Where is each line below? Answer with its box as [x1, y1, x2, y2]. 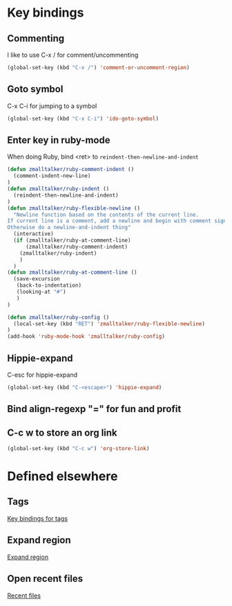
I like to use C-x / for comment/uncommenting [7, 51, 139, 59]
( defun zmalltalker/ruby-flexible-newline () [7, 204, 140, 212]
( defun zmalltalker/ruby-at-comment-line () [7, 269, 137, 276]
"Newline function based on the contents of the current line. [13, 211, 199, 218]
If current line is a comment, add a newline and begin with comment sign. [7, 217, 230, 224]
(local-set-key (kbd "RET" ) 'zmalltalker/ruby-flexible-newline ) [13, 320, 206, 327]
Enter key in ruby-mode [7, 134, 110, 146]
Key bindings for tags [7, 514, 68, 522]
